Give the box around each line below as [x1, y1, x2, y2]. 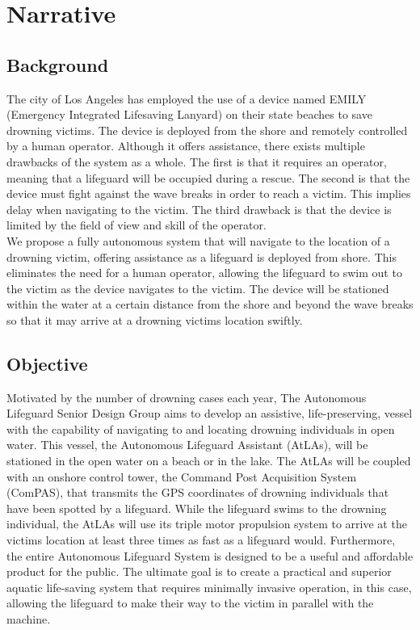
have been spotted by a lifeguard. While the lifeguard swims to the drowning [6, 499, 387, 516]
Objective [6, 351, 88, 376]
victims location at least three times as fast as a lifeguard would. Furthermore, [6, 531, 396, 548]
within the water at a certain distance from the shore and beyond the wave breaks [6, 296, 414, 313]
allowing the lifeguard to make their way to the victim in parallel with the [6, 594, 374, 611]
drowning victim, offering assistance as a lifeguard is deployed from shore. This [6, 248, 397, 265]
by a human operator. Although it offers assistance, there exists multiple [6, 137, 365, 154]
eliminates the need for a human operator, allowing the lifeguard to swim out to [6, 264, 402, 281]
